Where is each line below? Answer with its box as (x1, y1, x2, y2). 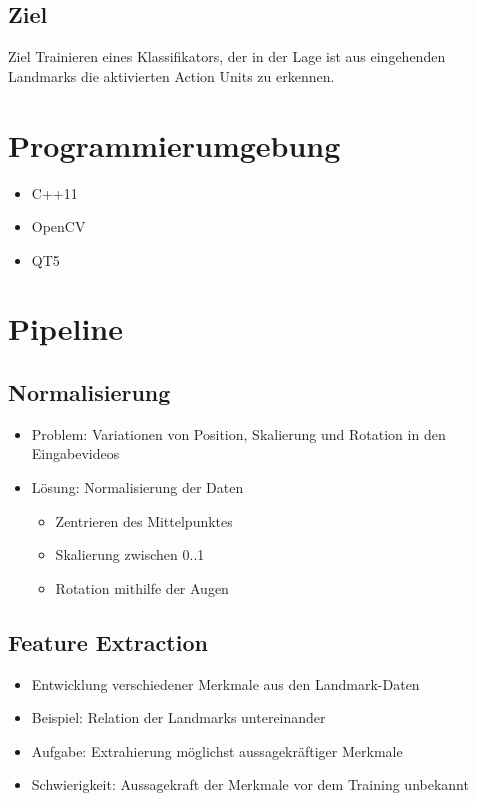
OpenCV (31, 216, 86, 237)
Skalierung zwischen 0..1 (55, 544, 205, 565)
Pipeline (8, 308, 123, 349)
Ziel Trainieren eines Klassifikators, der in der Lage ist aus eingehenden (8, 46, 446, 67)
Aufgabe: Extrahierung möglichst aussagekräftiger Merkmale (31, 740, 403, 761)
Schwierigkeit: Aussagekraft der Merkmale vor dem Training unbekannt (31, 774, 469, 795)
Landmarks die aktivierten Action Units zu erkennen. (8, 65, 335, 86)
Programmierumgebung (8, 124, 341, 165)
